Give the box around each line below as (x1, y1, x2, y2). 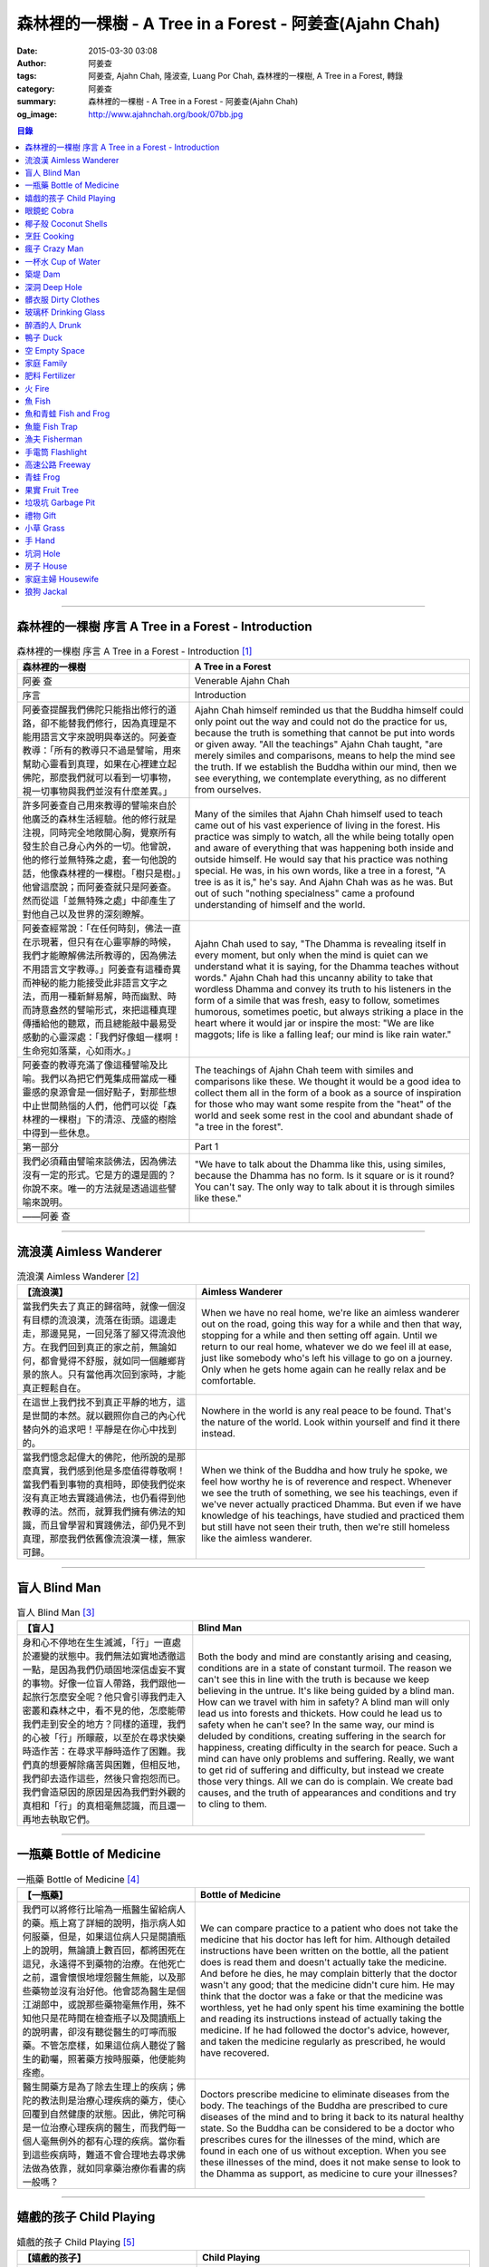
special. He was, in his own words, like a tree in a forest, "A (194, 864, 446, 877)
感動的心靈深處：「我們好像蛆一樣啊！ (22, 1031, 181, 1044)
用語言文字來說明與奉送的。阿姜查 (31, 731, 177, 744)
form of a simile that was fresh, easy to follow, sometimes (194, 994, 440, 1007)
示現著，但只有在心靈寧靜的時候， (31, 936, 177, 949)
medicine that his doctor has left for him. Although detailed (200, 1932, 451, 1945)
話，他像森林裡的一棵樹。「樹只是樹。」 (22, 867, 181, 880)
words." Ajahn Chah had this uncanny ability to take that (194, 971, 434, 984)
